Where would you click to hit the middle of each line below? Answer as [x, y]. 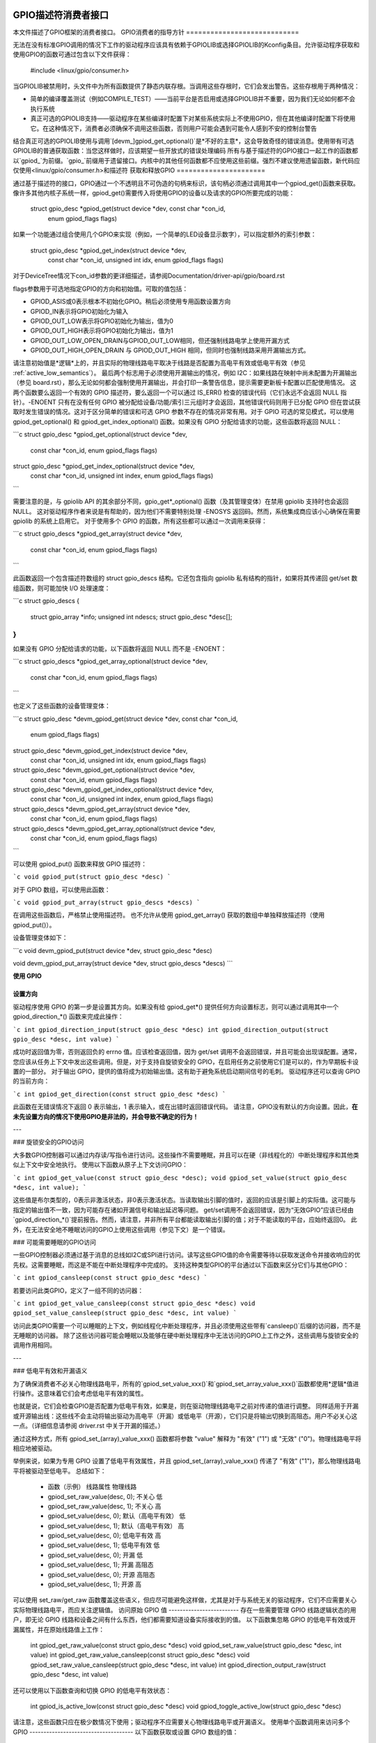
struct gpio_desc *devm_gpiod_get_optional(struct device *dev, [104, 770]
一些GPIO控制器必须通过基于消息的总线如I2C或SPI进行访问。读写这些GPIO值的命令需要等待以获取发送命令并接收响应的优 [187, 1255]
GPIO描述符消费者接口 [61, 15]
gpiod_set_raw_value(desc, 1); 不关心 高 [104, 1506]
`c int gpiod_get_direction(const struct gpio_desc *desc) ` [119, 1094]
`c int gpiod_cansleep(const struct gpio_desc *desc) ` [110, 1278]
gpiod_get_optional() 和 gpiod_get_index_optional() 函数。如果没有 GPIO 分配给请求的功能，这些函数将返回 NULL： [178, 421]
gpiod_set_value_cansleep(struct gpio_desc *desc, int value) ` [125, 1313]
